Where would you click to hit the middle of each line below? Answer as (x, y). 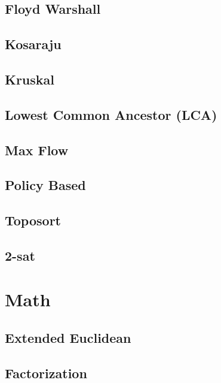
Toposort (33, 220)
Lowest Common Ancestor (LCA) (111, 114)
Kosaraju (33, 44)
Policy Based (45, 185)
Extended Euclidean (68, 338)
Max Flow (37, 150)
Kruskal (30, 79)
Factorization (46, 373)
